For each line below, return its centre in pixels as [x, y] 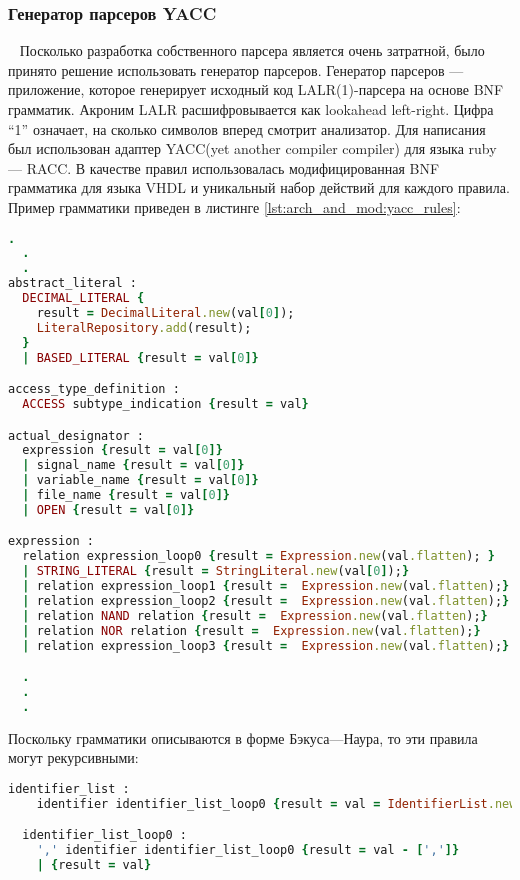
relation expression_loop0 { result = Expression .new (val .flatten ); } [258, 556]
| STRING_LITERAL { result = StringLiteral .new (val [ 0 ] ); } [216, 571]
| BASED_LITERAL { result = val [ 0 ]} [140, 357]
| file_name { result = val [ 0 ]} [126, 495]
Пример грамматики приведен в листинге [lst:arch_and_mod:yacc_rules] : [234, 206]
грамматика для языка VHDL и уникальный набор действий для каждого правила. [259, 187]
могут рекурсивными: [73, 757]
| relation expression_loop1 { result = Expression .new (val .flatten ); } [266, 586]
